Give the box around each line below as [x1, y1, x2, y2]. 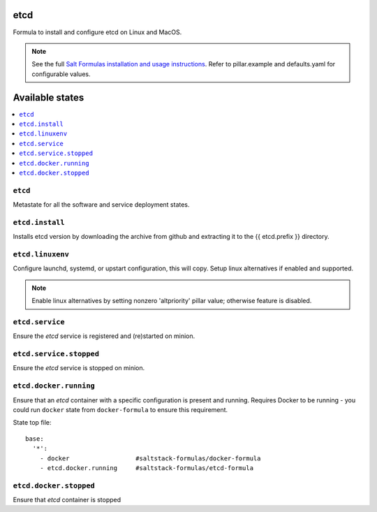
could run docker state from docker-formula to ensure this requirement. [13, 405, 228, 414]
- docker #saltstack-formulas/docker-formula [39, 454, 261, 462]
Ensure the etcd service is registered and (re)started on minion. [13, 332, 195, 340]
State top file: [13, 418, 52, 427]
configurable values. [31, 70, 91, 78]
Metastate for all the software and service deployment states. [13, 200, 190, 209]
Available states [13, 92, 84, 103]
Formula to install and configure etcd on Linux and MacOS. [13, 28, 182, 36]
